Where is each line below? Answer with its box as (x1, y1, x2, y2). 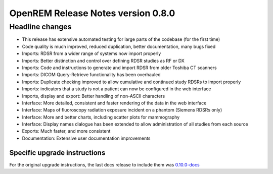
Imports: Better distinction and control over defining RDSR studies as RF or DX (22, 57, 185, 64)
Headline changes (9, 22, 72, 31)
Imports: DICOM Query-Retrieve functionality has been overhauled (22, 72, 161, 78)
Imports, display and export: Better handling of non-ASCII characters (22, 93, 165, 99)
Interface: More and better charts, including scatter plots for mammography (22, 114, 180, 120)
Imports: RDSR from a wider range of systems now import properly (22, 50, 161, 56)
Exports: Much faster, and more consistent (22, 128, 111, 134)
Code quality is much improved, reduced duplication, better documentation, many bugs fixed (22, 43, 216, 49)
